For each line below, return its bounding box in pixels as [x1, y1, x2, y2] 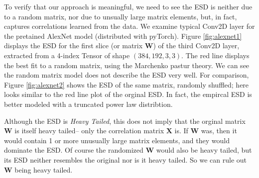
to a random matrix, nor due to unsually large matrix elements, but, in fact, [4, 11, 237, 21]
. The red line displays [181, 50, 250, 60]
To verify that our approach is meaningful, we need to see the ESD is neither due [4, 1, 253, 11]
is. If [174, 125, 188, 136]
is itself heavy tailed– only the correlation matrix [14, 125, 164, 136]
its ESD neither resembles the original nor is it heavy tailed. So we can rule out [4, 154, 247, 165]
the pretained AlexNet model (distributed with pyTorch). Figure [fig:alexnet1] [4, 30, 242, 41]
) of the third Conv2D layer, [153, 40, 240, 51]
